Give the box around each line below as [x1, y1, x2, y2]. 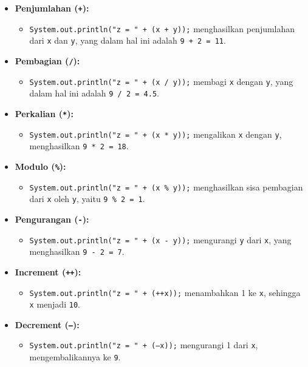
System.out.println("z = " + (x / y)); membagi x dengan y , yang [29, 75, 293, 87]
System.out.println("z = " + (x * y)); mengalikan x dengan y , [29, 127, 282, 140]
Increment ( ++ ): [15, 265, 81, 278]
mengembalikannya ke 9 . [29, 351, 121, 363]
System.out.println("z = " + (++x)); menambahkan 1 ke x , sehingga [29, 286, 301, 298]
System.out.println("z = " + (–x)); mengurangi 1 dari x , [29, 338, 258, 351]
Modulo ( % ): [15, 160, 66, 172]
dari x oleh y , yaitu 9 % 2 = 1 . [29, 192, 145, 205]
